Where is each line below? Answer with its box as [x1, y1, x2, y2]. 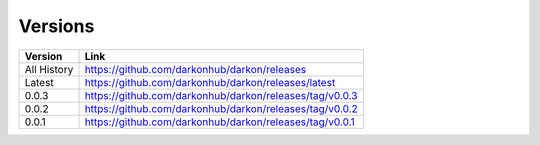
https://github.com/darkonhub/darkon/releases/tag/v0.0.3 [84, 88, 358, 102]
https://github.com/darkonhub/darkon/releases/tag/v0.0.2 [84, 101, 359, 115]
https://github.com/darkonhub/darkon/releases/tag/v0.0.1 [84, 115, 355, 129]
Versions [18, 15, 95, 37]
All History [24, 62, 74, 76]
